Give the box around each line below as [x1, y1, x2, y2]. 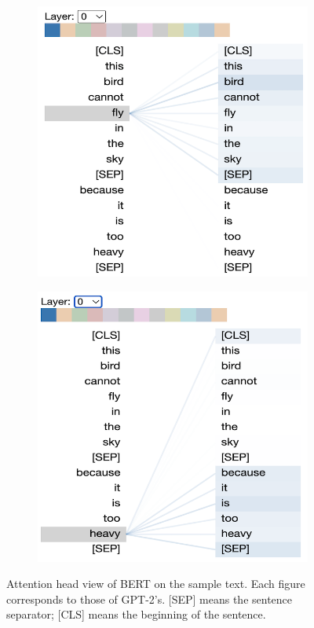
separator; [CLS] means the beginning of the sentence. [6, 606, 266, 622]
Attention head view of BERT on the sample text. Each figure [6, 575, 305, 592]
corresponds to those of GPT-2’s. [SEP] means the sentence [6, 590, 293, 607]
